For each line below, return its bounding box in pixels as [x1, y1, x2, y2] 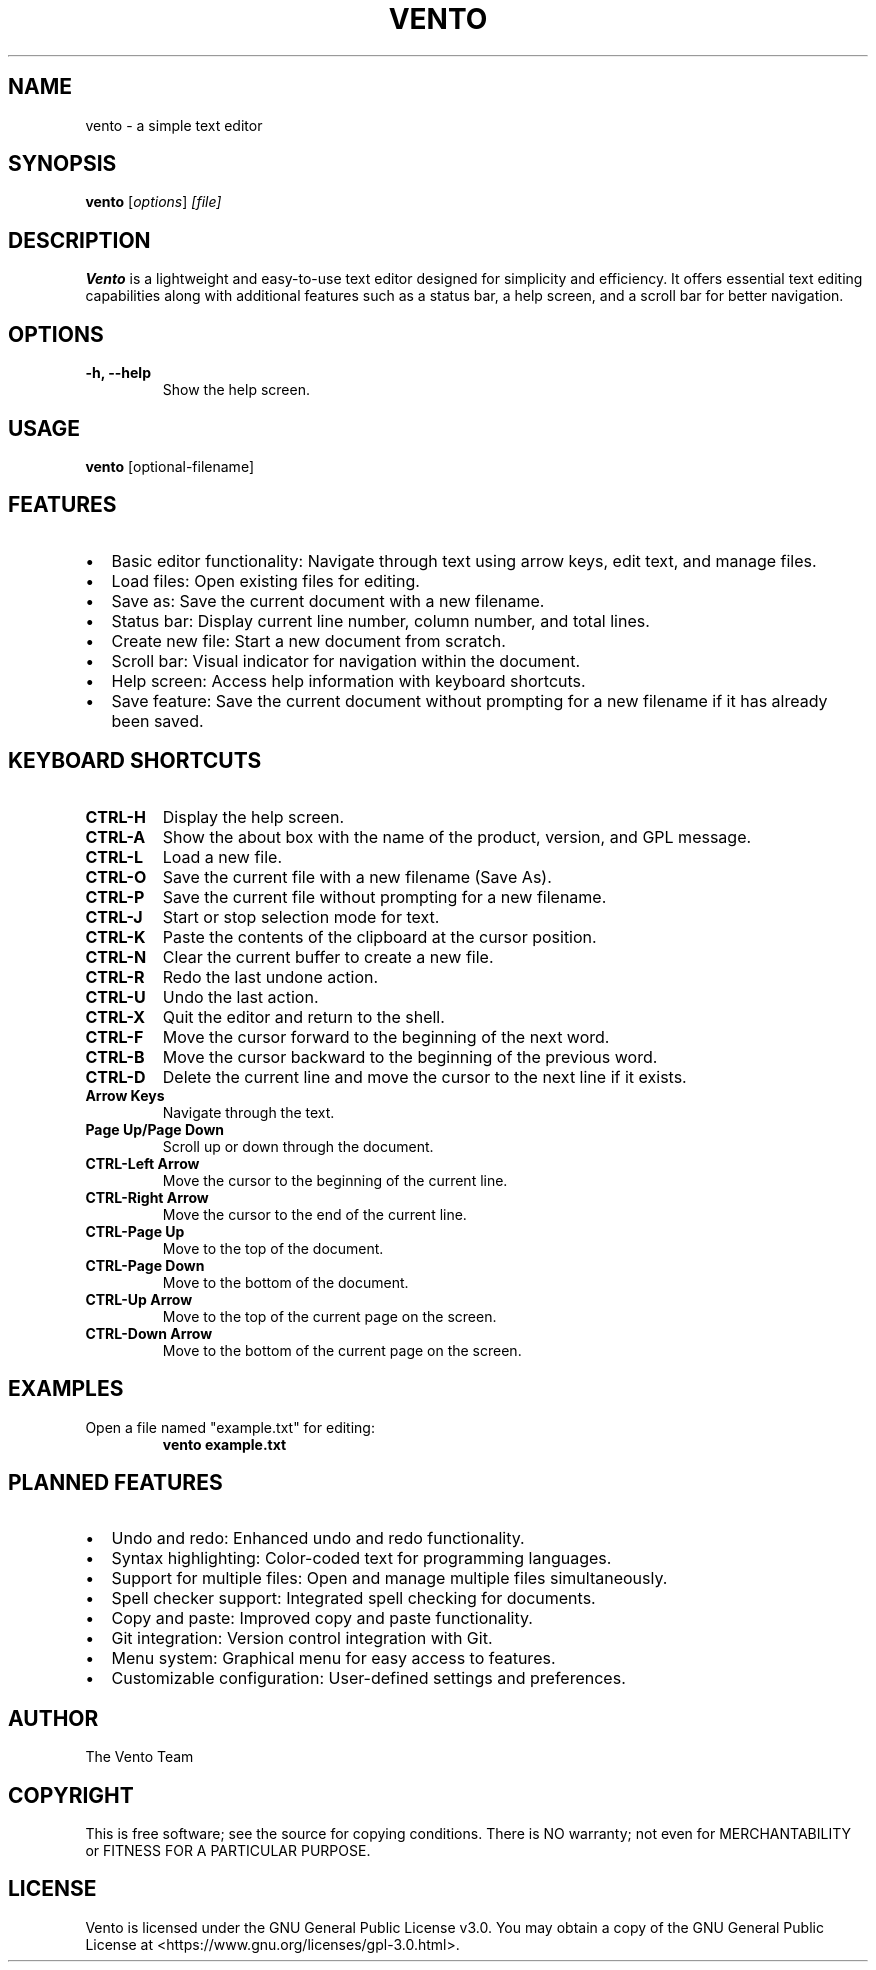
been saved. [111, 710, 204, 731]
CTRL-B [85, 1046, 145, 1067]
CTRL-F [85, 1026, 144, 1047]
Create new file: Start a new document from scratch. [111, 630, 506, 651]
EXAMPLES [8, 1376, 124, 1402]
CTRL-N [85, 946, 147, 967]
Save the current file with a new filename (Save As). [162, 866, 552, 887]
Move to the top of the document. [162, 1239, 384, 1257]
